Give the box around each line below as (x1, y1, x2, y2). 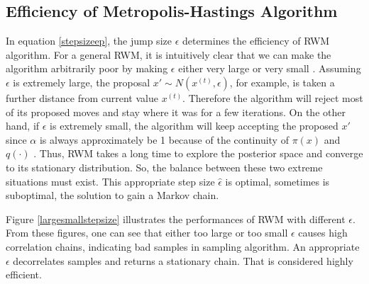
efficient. (6, 267, 42, 282)
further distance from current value (6, 90, 158, 105)
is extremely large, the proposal (13, 74, 150, 89)
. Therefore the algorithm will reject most (182, 90, 363, 105)
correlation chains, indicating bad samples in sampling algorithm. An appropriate (6, 239, 360, 254)
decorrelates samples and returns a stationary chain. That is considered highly (13, 253, 353, 268)
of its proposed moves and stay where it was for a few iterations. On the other (6, 104, 346, 119)
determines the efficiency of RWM (182, 33, 330, 48)
